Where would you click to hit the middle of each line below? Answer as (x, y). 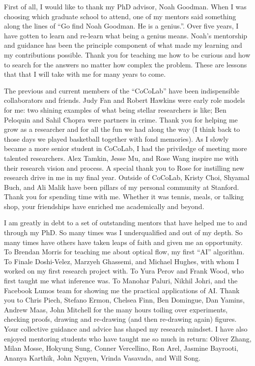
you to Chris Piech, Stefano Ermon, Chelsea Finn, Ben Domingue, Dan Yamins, (124, 300)
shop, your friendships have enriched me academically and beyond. (104, 206)
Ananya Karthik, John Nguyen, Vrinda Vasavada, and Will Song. (102, 357)
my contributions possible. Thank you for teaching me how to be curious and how (127, 54)
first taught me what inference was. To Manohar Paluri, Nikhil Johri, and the (121, 281)
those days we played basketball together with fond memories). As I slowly (116, 138)
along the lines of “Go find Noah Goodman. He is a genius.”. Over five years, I (121, 26)
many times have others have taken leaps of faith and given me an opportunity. (123, 242)
